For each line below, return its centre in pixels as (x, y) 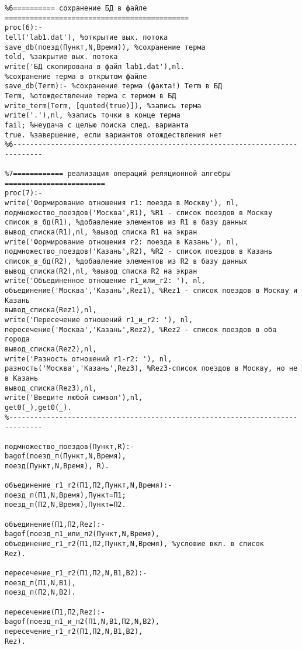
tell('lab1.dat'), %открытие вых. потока (86, 37)
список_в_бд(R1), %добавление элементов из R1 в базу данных (126, 222)
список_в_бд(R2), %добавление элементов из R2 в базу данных (126, 262)
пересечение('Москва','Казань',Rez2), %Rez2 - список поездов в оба (141, 329)
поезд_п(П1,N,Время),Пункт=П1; (65, 495)
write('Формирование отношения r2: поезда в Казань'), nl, (122, 242)
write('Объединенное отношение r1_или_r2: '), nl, (105, 281)
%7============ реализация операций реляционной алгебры (118, 174)
